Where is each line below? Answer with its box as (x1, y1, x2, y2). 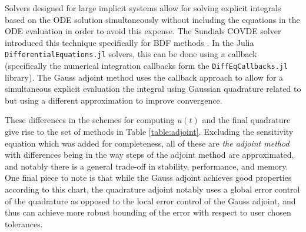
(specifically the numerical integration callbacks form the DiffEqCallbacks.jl (5, 59, 288, 72)
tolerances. (5, 217, 43, 230)
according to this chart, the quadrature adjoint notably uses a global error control (5, 183, 300, 195)
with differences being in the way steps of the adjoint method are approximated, (5, 148, 294, 161)
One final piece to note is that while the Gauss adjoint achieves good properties (5, 171, 292, 184)
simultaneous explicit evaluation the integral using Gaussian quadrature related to (5, 82, 301, 95)
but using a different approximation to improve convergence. (5, 94, 222, 106)
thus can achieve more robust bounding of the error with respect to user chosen (5, 206, 291, 218)
